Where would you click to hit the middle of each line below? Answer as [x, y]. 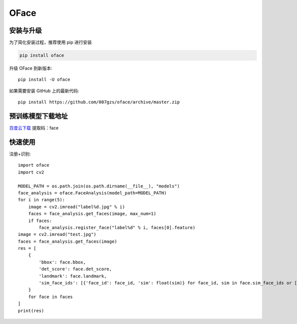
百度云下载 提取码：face [34, 128]
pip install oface [42, 55]
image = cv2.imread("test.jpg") [57, 234]
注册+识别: [20, 154]
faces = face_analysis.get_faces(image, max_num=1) [92, 214]
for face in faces [50, 297]
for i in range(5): [42, 200]
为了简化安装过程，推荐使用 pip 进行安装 [50, 43]
